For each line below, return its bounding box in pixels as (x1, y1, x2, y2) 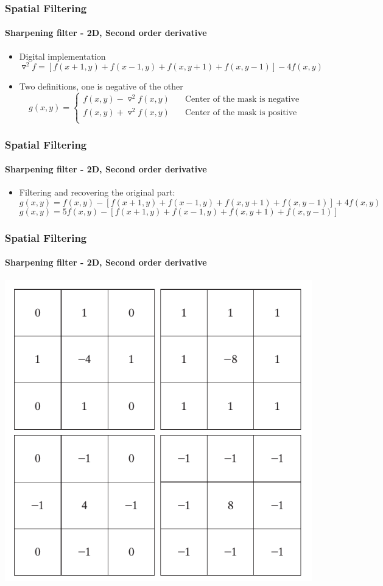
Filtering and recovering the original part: (19, 186, 175, 199)
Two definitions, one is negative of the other (19, 80, 183, 93)
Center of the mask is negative (184, 95, 300, 104)
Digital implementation (19, 49, 106, 62)
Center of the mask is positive (184, 108, 297, 118)
